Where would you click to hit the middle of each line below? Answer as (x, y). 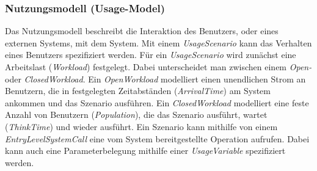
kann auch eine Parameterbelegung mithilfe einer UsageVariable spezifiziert (145, 151)
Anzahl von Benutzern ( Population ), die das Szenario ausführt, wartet (136, 115)
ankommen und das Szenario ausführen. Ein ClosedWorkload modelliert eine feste (157, 102)
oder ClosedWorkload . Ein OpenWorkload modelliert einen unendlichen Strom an (155, 78)
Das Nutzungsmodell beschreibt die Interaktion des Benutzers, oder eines (142, 31)
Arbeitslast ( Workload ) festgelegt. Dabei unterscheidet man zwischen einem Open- (158, 67)
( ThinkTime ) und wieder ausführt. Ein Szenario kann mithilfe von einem (141, 126)
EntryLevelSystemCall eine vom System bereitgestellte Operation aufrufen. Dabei (157, 138)
